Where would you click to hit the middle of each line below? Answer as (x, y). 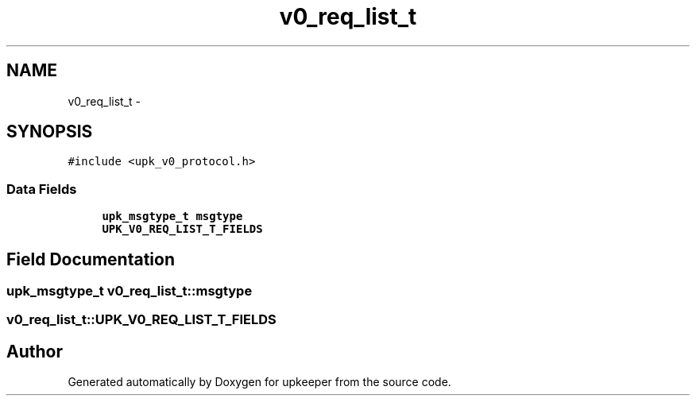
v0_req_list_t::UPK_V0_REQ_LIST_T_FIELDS (141, 320)
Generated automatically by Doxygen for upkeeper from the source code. (259, 382)
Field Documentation (91, 259)
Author (35, 351)
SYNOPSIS (50, 132)
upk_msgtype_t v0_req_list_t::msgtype (130, 291)
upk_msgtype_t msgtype (172, 216)
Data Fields (42, 189)
